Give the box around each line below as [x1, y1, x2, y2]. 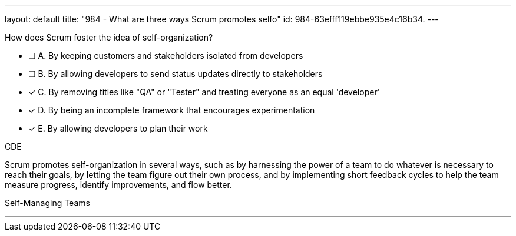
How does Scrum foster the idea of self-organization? [5, 32, 213, 42]
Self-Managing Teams [5, 198, 90, 208]
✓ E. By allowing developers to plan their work [28, 123, 208, 133]
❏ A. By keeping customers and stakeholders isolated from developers [28, 50, 303, 60]
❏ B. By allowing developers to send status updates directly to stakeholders [28, 69, 323, 79]
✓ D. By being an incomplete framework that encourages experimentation [28, 105, 315, 115]
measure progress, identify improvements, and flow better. [5, 180, 232, 190]
